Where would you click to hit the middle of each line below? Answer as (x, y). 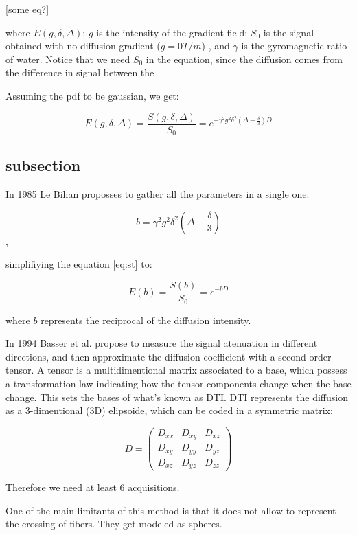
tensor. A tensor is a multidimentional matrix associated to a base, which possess (176, 370)
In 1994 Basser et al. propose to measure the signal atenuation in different (162, 343)
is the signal (289, 32)
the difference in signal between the (80, 72)
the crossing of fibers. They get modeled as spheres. (114, 524)
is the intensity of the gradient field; (172, 32)
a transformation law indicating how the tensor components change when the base (178, 383)
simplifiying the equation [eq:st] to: (79, 264)
